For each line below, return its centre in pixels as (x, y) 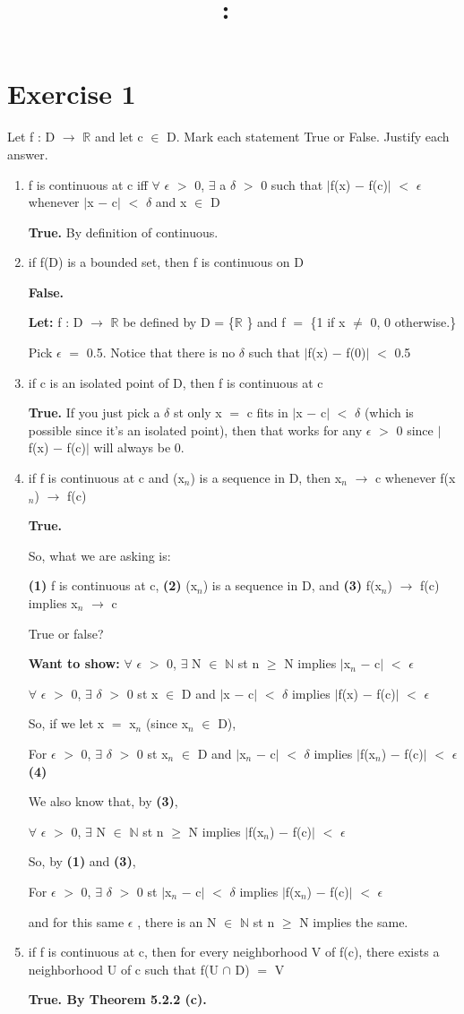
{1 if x (328, 322)
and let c (119, 137)
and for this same (76, 921)
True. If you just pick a (94, 412)
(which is (389, 412)
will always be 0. (139, 447)
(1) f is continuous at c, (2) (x (113, 585)
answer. (28, 154)
